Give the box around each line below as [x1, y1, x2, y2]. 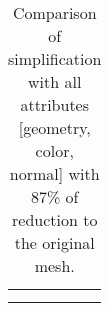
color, [35, 139, 74, 162]
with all [28, 70, 82, 93]
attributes [20, 93, 90, 116]
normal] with [9, 162, 100, 185]
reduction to [12, 208, 98, 231]
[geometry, [18, 116, 91, 139]
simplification [8, 47, 102, 70]
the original [14, 231, 95, 254]
